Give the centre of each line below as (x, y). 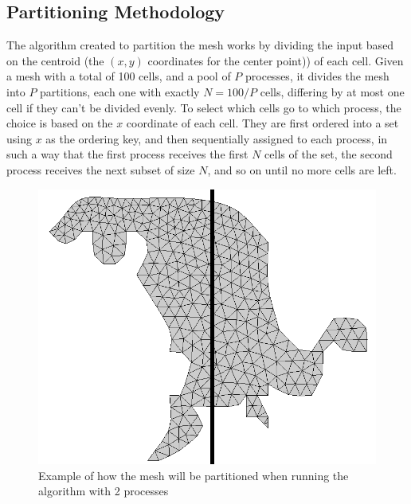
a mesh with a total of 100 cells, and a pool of (119, 76)
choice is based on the (60, 123)
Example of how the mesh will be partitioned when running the (194, 475)
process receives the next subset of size (101, 169)
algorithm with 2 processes (104, 491)
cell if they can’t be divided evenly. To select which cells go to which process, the (204, 107)
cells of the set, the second (329, 154)
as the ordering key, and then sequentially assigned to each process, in (217, 138)
